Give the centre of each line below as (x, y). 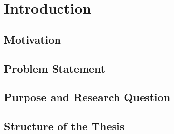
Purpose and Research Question (87, 97)
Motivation (32, 39)
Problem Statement (55, 68)
